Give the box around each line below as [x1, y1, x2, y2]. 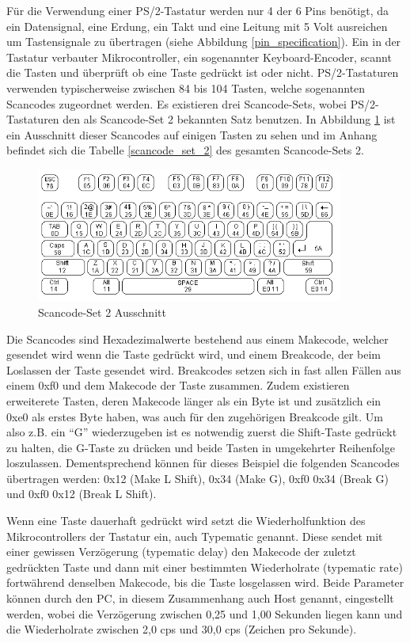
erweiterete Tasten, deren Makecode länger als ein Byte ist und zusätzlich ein [6, 392, 382, 409]
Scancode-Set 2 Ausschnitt [38, 303, 166, 320]
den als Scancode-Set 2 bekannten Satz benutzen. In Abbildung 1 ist [63, 111, 396, 127]
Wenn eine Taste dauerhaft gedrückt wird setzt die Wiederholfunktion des [6, 512, 366, 529]
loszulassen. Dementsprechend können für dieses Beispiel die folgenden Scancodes [6, 455, 400, 471]
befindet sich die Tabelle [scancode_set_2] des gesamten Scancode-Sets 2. [6, 142, 364, 158]
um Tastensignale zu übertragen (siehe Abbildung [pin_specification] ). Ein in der [6, 33, 401, 50]
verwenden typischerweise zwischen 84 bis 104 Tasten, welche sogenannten [6, 79, 366, 96]
